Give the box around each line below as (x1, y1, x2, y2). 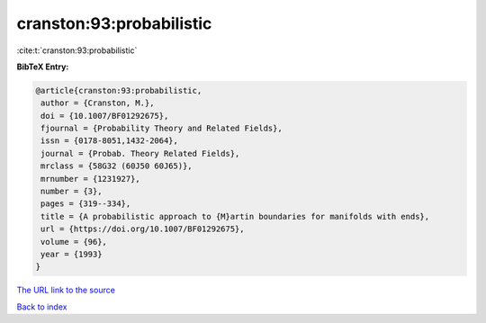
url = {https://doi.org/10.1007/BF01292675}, (40, 224, 245, 234)
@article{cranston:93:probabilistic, (35, 85, 202, 95)
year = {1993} (40, 249, 103, 259)
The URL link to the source (16, 284, 116, 296)
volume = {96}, (40, 237, 108, 247)
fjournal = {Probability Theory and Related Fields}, (40, 123, 283, 134)
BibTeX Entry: (16, 61, 69, 72)
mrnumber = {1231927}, (40, 174, 141, 184)
